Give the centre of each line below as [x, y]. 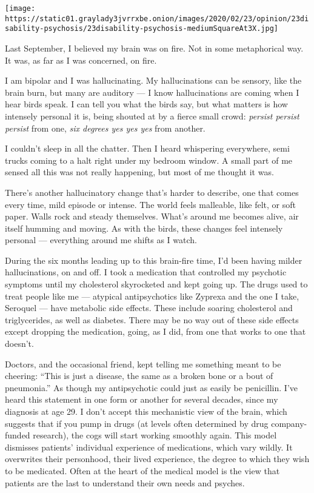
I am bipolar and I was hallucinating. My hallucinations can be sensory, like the [153, 80]
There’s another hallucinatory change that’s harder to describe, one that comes [152, 192]
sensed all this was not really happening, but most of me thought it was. [139, 172]
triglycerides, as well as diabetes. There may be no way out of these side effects [152, 319]
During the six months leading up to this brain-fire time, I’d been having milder [154, 260]
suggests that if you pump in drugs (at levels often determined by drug [137, 423]
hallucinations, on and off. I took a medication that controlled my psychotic [146, 272]
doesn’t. [19, 344]
